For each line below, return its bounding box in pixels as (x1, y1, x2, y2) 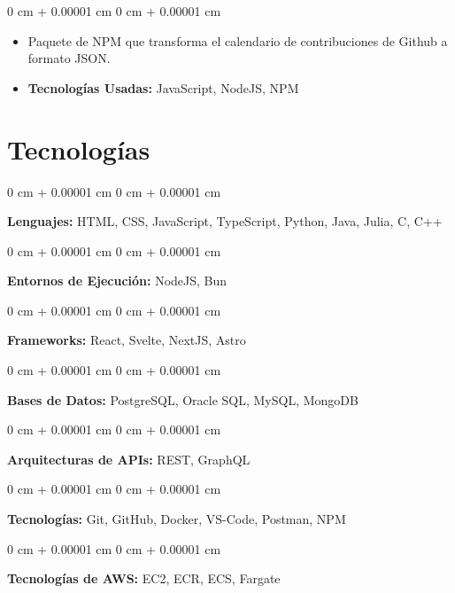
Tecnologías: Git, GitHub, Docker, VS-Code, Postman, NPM (7, 510, 346, 528)
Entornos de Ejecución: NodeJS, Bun (7, 271, 227, 290)
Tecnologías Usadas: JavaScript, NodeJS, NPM (27, 78, 299, 97)
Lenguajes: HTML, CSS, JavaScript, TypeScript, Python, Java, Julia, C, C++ (7, 212, 443, 230)
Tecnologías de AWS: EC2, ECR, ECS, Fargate (7, 569, 281, 588)
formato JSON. (27, 49, 111, 67)
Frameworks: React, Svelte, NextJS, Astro (7, 331, 246, 349)
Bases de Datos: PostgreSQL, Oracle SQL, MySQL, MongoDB (7, 390, 359, 409)
